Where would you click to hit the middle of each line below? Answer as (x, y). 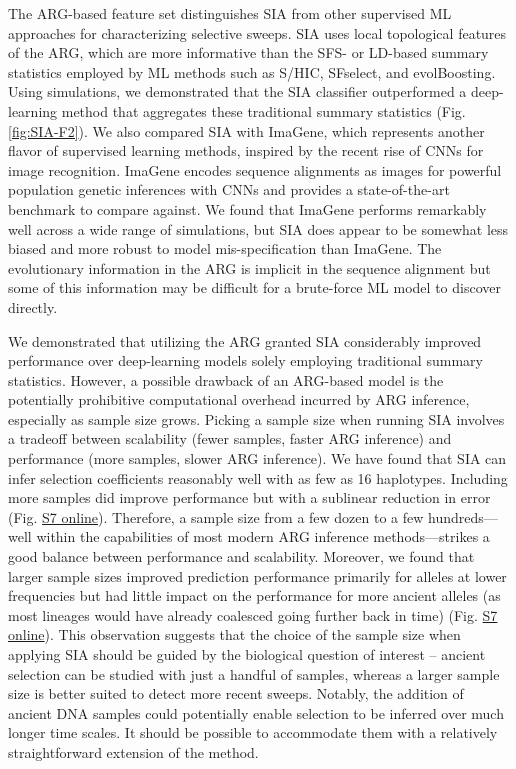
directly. (33, 306)
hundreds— (463, 516)
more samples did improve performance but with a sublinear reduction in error (249, 497)
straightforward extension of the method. (133, 751)
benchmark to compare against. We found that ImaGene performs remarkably (247, 208)
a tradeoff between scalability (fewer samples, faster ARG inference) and (230, 438)
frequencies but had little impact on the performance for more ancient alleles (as (254, 595)
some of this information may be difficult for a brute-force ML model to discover (254, 287)
